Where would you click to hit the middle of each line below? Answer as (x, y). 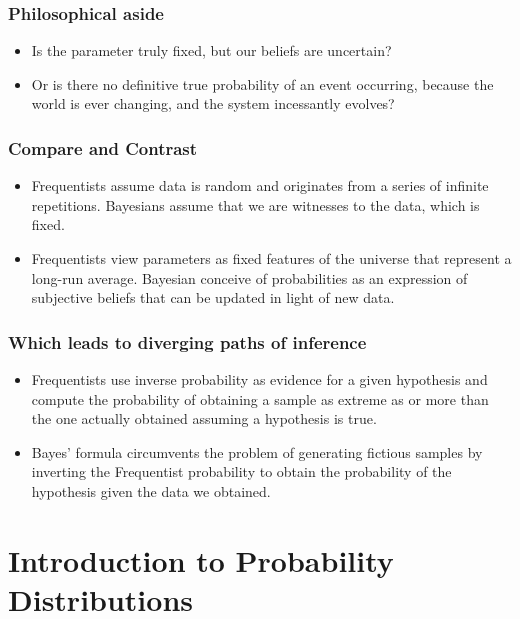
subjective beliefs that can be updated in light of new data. (213, 297)
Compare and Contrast (103, 147)
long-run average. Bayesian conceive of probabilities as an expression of (249, 277)
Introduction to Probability (201, 559)
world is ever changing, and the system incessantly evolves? (213, 103)
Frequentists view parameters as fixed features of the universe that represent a (271, 258)
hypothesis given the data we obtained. (151, 490)
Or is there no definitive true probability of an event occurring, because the (262, 83)
